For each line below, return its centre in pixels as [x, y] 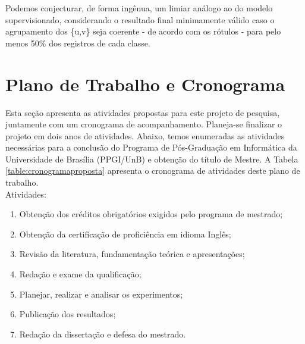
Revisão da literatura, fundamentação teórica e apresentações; [132, 254]
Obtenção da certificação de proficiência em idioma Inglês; [125, 234]
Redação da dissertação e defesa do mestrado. [103, 334]
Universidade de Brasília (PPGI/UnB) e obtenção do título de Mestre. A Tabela [152, 159]
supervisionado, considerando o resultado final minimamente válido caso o [140, 19]
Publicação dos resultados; [67, 314]
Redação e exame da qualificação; [80, 274]
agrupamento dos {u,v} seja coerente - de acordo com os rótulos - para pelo [143, 31]
